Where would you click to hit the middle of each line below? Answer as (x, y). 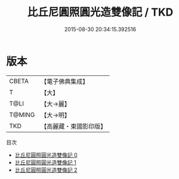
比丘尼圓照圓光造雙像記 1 (45, 162)
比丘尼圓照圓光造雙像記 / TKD (100, 12)
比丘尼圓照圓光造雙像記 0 (46, 155)
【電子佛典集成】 (65, 81)
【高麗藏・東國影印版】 (74, 126)
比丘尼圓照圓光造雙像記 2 (46, 170)
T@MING (22, 114)
